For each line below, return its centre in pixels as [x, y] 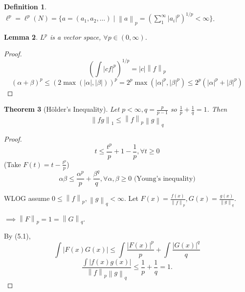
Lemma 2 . [21, 37]
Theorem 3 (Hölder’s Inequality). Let [62, 109]
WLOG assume [27, 198]
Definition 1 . [25, 6]
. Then [217, 109]
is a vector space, [75, 37]
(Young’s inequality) [165, 179]
